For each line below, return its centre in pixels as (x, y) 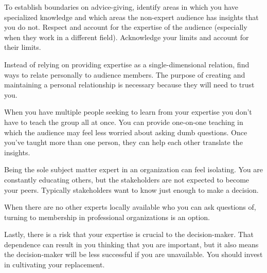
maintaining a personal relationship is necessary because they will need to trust (129, 85)
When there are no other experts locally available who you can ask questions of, (130, 207)
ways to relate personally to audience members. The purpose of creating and (125, 74)
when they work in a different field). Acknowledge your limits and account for (127, 37)
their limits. (23, 47)
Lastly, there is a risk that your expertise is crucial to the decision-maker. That (129, 234)
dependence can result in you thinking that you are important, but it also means (131, 244)
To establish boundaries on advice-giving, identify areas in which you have (121, 7)
